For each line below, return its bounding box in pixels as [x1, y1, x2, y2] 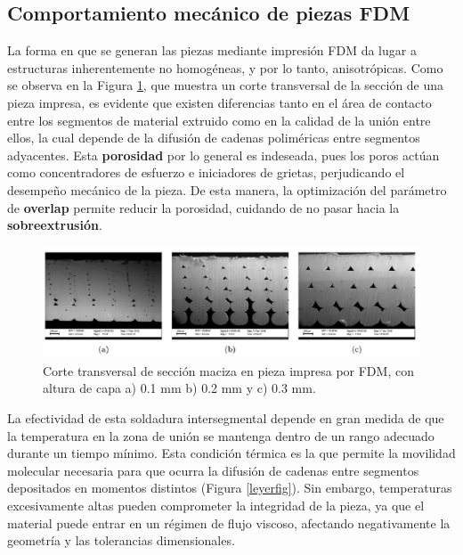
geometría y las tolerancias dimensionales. [7, 531, 235, 550]
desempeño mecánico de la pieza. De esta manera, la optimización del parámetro [7, 180, 447, 199]
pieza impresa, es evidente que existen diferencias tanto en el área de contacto [7, 93, 432, 111]
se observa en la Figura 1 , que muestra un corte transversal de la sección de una [7, 76, 444, 94]
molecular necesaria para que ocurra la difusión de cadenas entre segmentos [7, 461, 419, 479]
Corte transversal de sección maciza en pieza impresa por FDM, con [43, 361, 414, 380]
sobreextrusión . [7, 216, 102, 234]
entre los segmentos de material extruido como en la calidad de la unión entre [7, 110, 431, 129]
